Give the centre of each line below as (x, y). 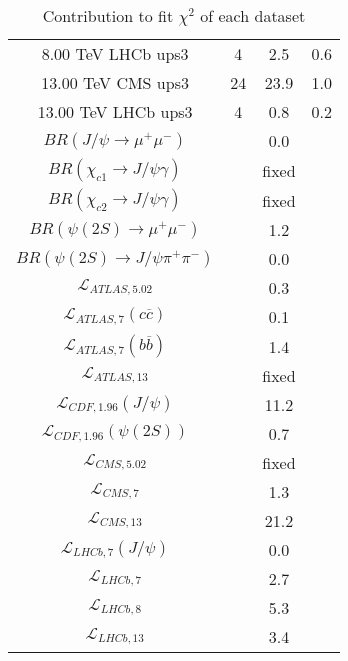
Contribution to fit (108, 15)
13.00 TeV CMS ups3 (115, 82)
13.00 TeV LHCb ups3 (115, 111)
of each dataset (253, 15)
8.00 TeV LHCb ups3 (115, 53)
